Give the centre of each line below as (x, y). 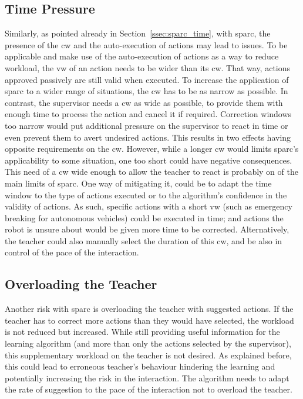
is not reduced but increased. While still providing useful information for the (142, 332)
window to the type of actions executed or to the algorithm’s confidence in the (146, 194)
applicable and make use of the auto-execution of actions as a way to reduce (142, 56)
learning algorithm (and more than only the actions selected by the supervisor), (148, 343)
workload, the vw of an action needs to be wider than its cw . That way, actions (148, 67)
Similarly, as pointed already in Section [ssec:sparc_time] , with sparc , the (138, 33)
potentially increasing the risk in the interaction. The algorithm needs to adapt (147, 378)
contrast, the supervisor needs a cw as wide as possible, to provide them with (144, 102)
